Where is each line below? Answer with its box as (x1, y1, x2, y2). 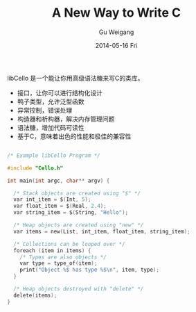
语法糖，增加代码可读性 (17, 123, 84, 131)
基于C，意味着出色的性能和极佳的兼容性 (17, 132, 132, 140)
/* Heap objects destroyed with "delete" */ (13, 286, 144, 293)
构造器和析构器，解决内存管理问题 (17, 115, 115, 123)
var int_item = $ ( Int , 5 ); (13, 196, 91, 203)
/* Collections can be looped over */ (13, 240, 126, 247)
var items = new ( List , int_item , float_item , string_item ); (13, 228, 190, 235)
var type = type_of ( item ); (19, 260, 98, 267)
